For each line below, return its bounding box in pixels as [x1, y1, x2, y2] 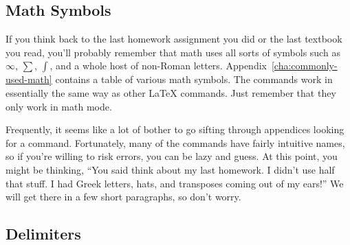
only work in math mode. [6, 99, 112, 113]
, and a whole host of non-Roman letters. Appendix [50, 58, 267, 73]
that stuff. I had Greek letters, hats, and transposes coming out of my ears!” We [6, 176, 344, 190]
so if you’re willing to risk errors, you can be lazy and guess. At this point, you [6, 149, 338, 163]
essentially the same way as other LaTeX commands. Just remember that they [6, 85, 336, 100]
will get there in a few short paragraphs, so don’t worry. [6, 189, 241, 204]
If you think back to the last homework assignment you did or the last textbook [6, 32, 342, 46]
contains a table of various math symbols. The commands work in [55, 72, 333, 86]
